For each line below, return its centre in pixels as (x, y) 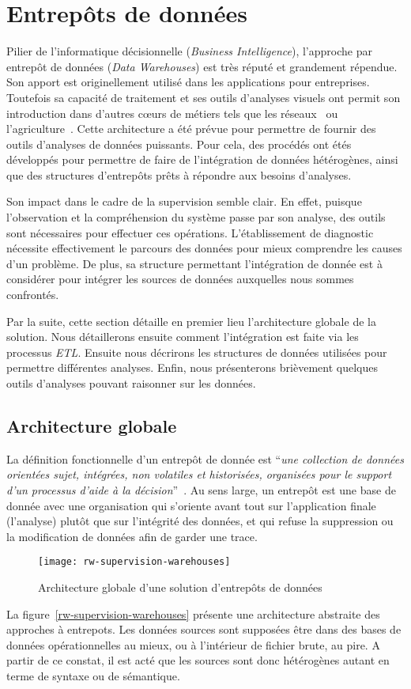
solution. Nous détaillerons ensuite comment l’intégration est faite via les (183, 337)
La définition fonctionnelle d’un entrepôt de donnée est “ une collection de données (205, 458)
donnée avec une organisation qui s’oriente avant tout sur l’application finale (191, 505)
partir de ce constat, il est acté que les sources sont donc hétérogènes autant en (198, 660)
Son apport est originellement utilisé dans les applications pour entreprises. (188, 82)
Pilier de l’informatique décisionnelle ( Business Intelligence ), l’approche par (189, 51)
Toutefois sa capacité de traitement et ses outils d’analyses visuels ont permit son (204, 97)
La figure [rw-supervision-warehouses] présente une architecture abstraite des (193, 613)
